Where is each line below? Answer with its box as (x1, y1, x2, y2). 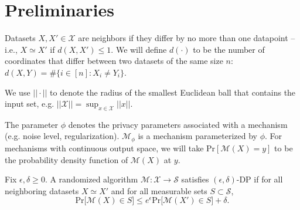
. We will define (111, 43, 167, 55)
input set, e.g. (5, 97, 54, 110)
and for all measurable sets (111, 184, 207, 197)
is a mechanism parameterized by (138, 130, 258, 142)
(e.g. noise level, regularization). (5, 130, 120, 142)
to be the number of (193, 43, 265, 55)
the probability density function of (5, 153, 128, 165)
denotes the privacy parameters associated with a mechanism (68, 118, 288, 130)
